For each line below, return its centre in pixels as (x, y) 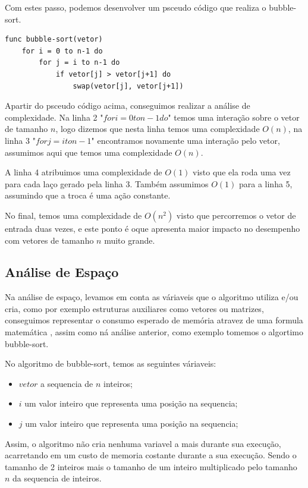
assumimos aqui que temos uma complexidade (89, 152)
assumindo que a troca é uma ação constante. (88, 195)
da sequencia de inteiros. (57, 478)
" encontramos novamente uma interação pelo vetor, (186, 140)
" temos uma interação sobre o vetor (234, 117)
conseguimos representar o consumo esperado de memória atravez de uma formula (154, 320)
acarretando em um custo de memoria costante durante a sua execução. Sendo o (151, 455)
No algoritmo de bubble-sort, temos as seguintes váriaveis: (111, 363)
